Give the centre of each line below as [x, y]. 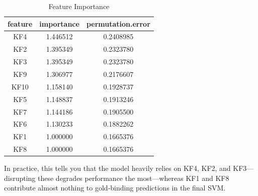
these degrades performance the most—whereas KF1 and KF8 [134, 178]
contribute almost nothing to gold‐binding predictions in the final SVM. [115, 188]
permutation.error [118, 23]
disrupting [20, 178]
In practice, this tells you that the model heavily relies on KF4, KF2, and [117, 168]
